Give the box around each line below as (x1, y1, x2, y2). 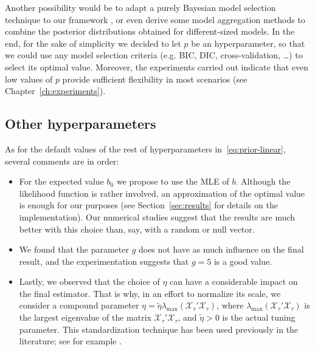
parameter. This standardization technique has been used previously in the (19, 322, 299, 335)
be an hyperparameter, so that (191, 36, 305, 49)
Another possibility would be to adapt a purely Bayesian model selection (5, 1, 276, 13)
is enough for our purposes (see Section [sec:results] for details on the (19, 199, 278, 211)
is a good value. (213, 254, 272, 267)
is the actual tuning (222, 311, 296, 324)
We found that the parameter (19, 243, 129, 256)
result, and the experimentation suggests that (19, 254, 189, 267)
